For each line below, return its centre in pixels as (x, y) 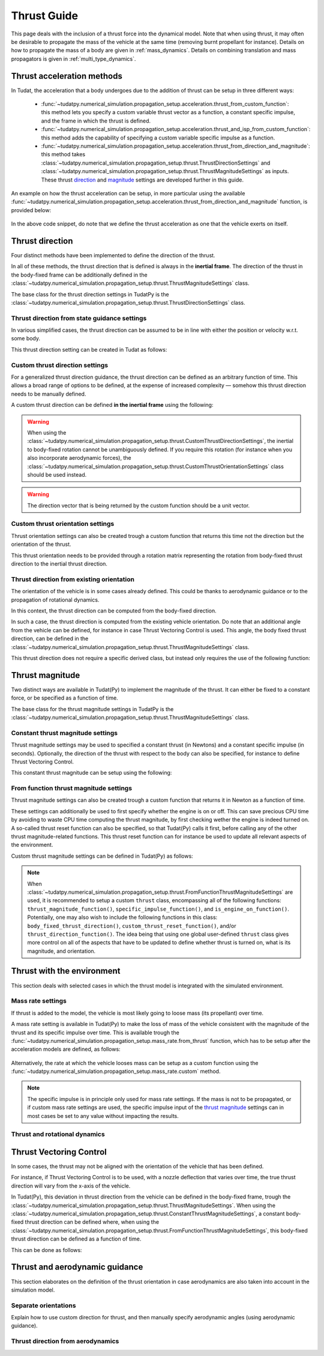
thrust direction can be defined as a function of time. (76, 1239)
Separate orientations (43, 1306)
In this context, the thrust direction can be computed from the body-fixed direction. (114, 611)
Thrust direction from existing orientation (73, 579)
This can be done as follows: (46, 1250)
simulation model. (33, 1290)
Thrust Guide (44, 16)
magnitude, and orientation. (61, 951)
